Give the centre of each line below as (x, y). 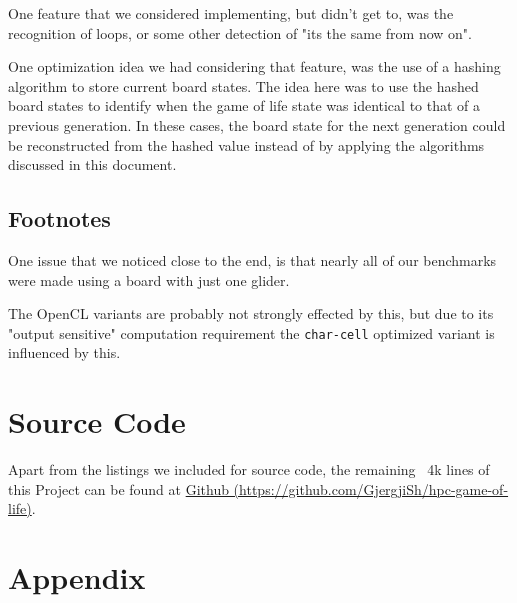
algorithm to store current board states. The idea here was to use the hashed (243, 85)
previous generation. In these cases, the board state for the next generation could (257, 124)
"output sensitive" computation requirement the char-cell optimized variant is (251, 332)
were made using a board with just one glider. (149, 279)
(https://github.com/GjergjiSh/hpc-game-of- (371, 488)
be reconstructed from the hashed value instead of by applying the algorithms (246, 144)
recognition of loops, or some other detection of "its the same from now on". (240, 32)
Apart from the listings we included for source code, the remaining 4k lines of (249, 469)
